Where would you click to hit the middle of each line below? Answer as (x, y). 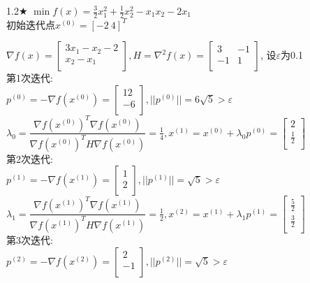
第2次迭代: (30, 158)
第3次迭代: (30, 240)
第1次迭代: (30, 78)
